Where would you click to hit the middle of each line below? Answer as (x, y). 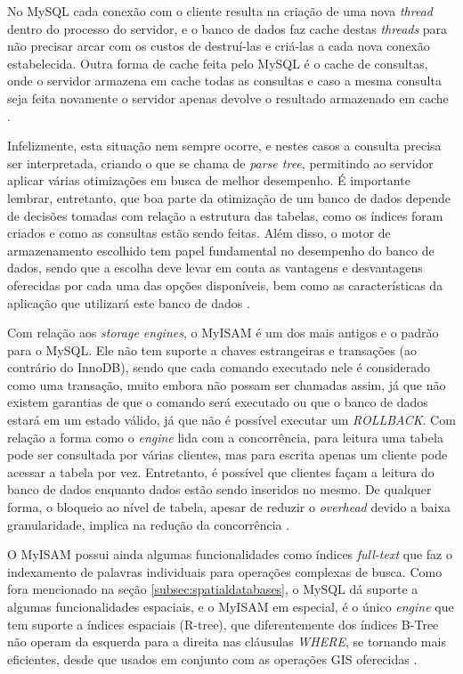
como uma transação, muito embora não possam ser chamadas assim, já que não (227, 384)
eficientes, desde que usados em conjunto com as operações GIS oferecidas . (212, 658)
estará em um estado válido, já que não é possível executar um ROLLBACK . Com (231, 420)
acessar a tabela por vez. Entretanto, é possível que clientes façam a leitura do (221, 471)
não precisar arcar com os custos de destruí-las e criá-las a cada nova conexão (219, 46)
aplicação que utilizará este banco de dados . (129, 302)
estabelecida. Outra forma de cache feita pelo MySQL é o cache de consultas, (218, 63)
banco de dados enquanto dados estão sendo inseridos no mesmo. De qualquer (219, 489)
